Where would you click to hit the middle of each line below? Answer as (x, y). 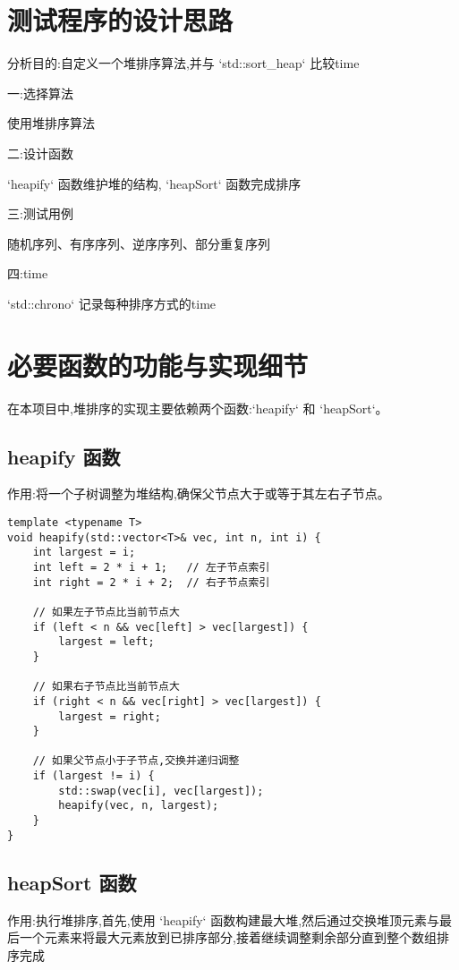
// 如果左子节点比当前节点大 (106, 612)
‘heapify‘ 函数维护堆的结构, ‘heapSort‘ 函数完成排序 (154, 183)
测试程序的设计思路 (120, 20)
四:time (28, 273)
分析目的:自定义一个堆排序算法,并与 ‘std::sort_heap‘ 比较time (183, 63)
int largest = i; (84, 553)
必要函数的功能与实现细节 (158, 365)
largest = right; (110, 716)
